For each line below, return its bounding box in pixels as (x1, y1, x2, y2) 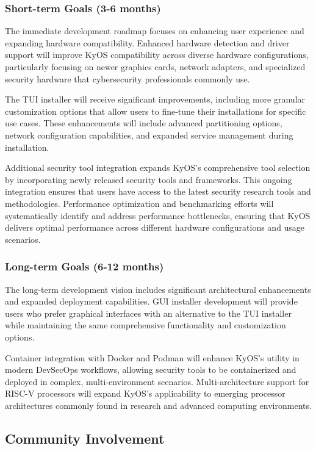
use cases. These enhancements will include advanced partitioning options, (5, 117, 282, 129)
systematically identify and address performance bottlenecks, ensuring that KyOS (5, 209, 311, 222)
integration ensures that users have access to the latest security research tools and (5, 185, 311, 198)
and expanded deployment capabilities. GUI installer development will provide (5, 295, 298, 308)
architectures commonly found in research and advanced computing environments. (5, 399, 312, 411)
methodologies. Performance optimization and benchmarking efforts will (5, 197, 274, 209)
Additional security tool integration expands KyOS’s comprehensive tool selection (5, 161, 311, 174)
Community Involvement (5, 428, 165, 447)
